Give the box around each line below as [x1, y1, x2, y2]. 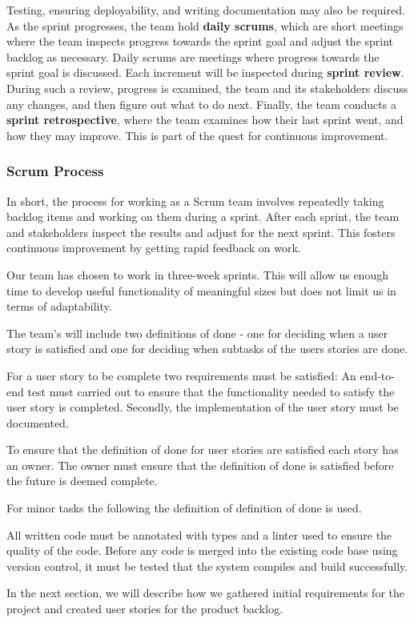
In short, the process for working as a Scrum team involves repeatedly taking [6, 192, 384, 209]
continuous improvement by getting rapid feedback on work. [6, 239, 301, 256]
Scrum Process [6, 161, 104, 181]
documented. [6, 414, 69, 431]
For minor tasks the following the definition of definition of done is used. [6, 500, 362, 516]
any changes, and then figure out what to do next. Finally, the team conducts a [6, 95, 396, 112]
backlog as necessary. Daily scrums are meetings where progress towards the [6, 48, 380, 65]
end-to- [360, 367, 395, 383]
